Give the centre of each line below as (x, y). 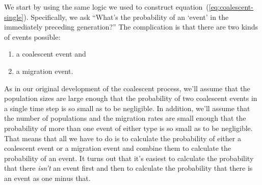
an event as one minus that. (47, 178)
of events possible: (32, 36)
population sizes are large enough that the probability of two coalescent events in (131, 98)
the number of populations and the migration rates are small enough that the (125, 118)
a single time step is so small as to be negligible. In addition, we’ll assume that (127, 108)
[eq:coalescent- (231, 7)
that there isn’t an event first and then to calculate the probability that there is (128, 168)
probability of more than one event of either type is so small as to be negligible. (128, 128)
